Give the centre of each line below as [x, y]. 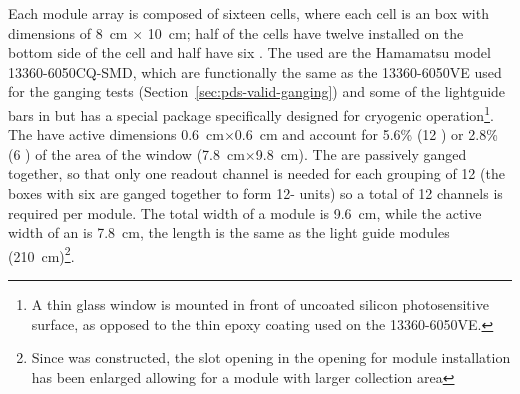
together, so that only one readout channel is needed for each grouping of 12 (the [256, 173]
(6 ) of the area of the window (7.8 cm [126, 153]
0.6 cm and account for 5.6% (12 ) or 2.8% [366, 134]
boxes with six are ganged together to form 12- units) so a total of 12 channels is [255, 193]
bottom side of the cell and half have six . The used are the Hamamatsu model [249, 52]
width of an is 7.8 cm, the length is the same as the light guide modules [229, 232]
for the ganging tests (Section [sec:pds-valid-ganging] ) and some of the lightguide [257, 91]
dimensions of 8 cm [68, 32]
